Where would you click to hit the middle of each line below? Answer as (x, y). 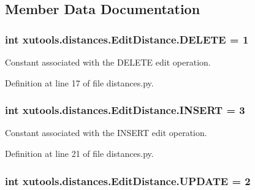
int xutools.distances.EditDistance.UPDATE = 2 (128, 180)
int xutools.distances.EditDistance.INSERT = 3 (125, 110)
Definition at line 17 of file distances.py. (79, 82)
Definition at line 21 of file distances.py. (79, 153)
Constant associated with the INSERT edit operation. (106, 133)
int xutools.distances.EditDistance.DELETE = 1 (127, 39)
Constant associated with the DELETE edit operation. (108, 62)
